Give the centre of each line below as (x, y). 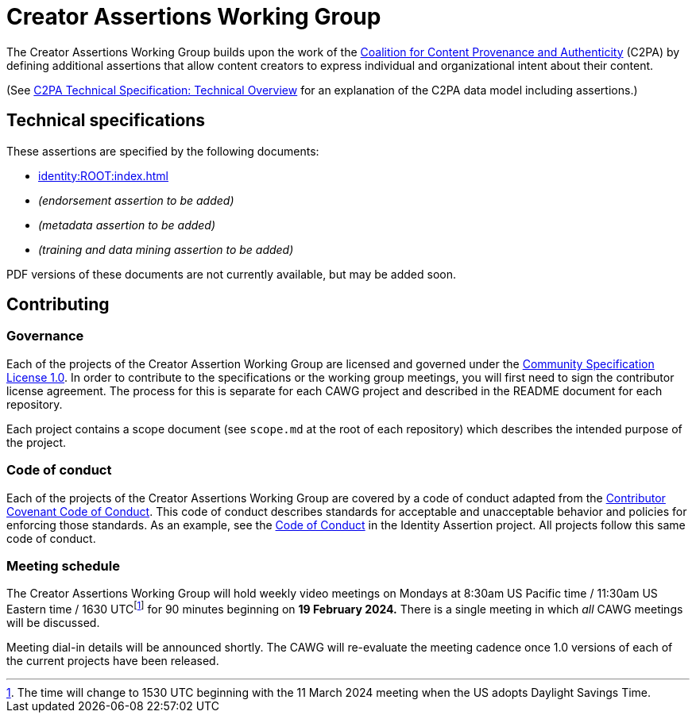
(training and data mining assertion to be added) (166, 249)
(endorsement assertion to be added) (136, 200)
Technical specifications (106, 121)
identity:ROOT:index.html (103, 175)
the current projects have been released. (113, 660)
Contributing (58, 305)
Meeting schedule (63, 565)
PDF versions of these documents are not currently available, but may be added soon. (232, 274)
